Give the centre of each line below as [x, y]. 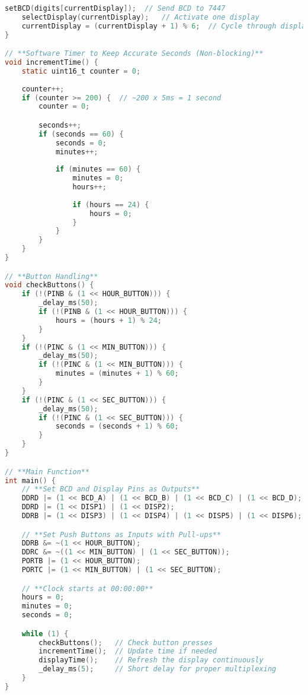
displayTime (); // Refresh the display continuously [151, 660]
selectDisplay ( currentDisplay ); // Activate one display [140, 17]
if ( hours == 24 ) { [111, 204]
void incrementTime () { [52, 63]
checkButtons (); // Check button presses [126, 642]
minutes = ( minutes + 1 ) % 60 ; [117, 374]
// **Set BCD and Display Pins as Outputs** [111, 489]
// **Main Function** [47, 472]
